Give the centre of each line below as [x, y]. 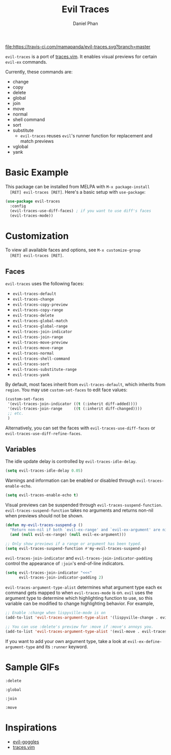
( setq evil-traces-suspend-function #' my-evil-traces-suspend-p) [76, 548]
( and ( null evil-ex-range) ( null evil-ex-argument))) [68, 534]
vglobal [20, 147]
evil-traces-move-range [38, 348]
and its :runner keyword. [62, 647]
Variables [21, 449]
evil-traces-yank [31, 375]
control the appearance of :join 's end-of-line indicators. [65, 564]
